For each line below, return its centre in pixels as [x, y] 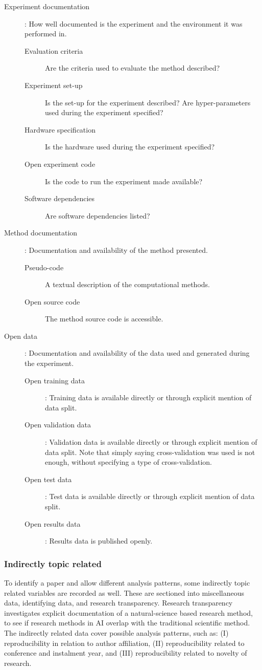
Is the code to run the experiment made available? [124, 181]
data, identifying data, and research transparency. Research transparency [118, 603]
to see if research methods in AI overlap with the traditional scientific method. [127, 623]
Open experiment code [60, 164]
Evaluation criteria [54, 50]
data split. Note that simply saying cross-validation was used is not [150, 452]
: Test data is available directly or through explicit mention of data [150, 496]
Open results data [53, 523]
